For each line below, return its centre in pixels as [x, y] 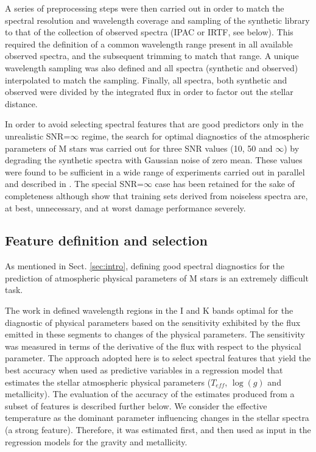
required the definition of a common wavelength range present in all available [149, 44]
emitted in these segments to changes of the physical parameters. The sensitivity [155, 334]
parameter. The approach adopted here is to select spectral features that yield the [158, 358]
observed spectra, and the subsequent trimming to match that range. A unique [152, 56]
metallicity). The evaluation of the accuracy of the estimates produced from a [150, 394]
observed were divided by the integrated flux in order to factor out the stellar [149, 92]
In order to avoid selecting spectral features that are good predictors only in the [154, 124]
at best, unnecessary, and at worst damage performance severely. [125, 207]
